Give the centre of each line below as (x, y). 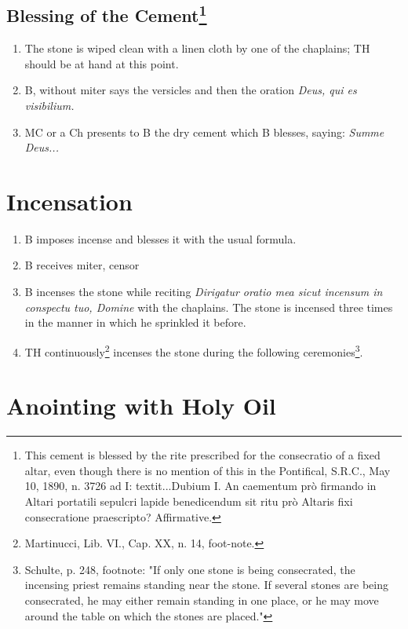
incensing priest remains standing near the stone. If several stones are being (206, 585)
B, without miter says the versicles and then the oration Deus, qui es (191, 90)
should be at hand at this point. (102, 63)
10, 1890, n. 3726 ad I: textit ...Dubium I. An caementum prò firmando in (200, 486)
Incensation (69, 201)
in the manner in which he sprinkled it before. (135, 322)
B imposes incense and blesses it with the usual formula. (160, 238)
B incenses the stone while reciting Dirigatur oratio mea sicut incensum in (204, 292)
